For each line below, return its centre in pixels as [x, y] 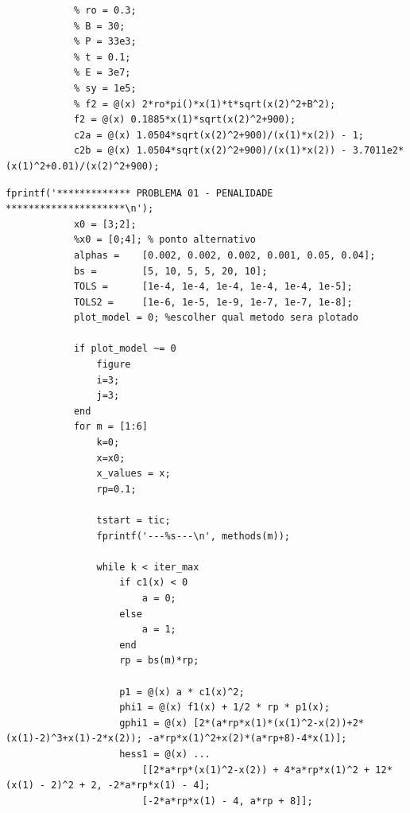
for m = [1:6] [110, 427]
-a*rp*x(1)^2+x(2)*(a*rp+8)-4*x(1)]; [247, 739]
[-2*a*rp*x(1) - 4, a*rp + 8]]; [227, 801]
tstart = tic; [133, 520]
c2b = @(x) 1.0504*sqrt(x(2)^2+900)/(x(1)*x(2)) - [210, 151]
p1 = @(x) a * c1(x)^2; [182, 692]
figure [114, 365]
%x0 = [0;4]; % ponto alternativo [164, 240]
